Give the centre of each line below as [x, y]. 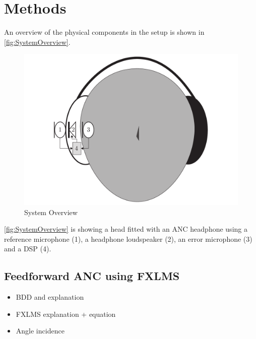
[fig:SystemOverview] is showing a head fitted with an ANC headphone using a [126, 229]
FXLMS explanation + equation [66, 314]
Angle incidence [40, 331]
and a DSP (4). [28, 249]
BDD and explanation [50, 297]
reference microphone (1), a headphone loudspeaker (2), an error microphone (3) [128, 239]
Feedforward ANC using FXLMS [92, 276]
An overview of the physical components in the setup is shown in [104, 32]
